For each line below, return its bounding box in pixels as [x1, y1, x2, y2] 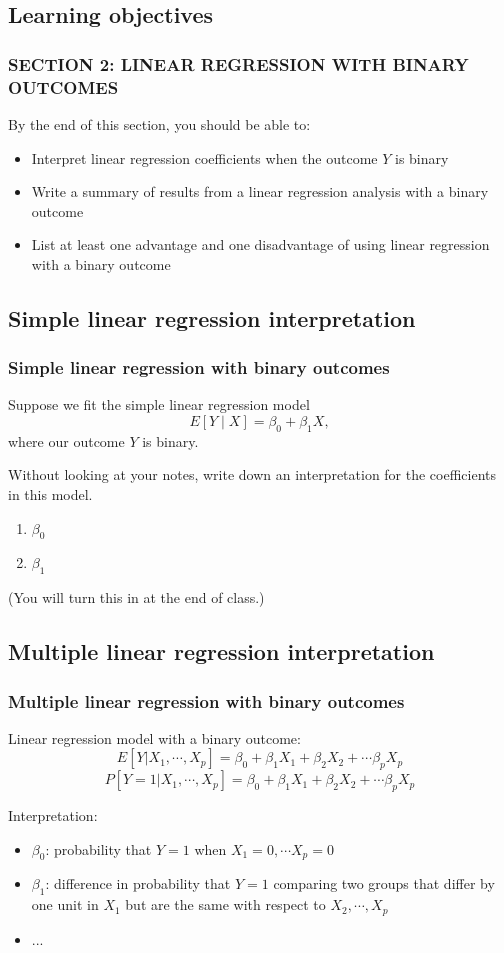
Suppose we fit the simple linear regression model [8, 394, 310, 415]
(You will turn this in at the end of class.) [8, 587, 265, 608]
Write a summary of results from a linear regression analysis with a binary [31, 181, 489, 202]
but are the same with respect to [125, 894, 326, 915]
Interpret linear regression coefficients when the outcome [31, 147, 378, 168]
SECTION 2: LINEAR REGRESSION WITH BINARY [8, 51, 469, 76]
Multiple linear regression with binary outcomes [8, 688, 405, 713]
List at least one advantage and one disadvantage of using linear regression [31, 234, 490, 255]
